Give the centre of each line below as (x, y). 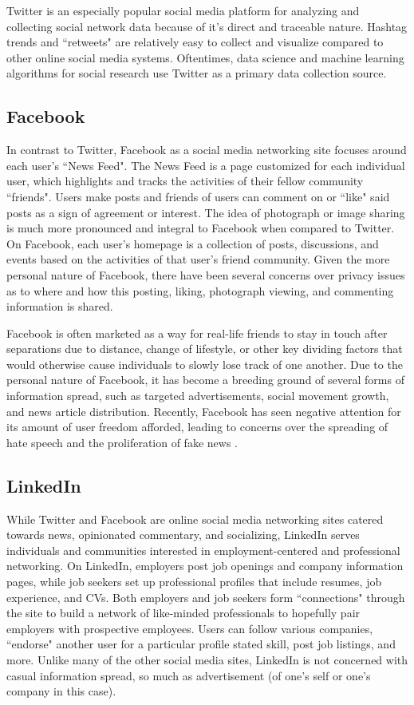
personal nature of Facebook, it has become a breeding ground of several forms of (205, 380)
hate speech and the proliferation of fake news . (122, 442)
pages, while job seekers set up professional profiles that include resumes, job (194, 582)
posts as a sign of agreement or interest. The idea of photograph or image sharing (206, 212)
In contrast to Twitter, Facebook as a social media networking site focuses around (207, 150)
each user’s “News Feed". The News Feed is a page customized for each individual (206, 165)
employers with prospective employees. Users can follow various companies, (190, 628)
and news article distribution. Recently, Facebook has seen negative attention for (204, 411)
